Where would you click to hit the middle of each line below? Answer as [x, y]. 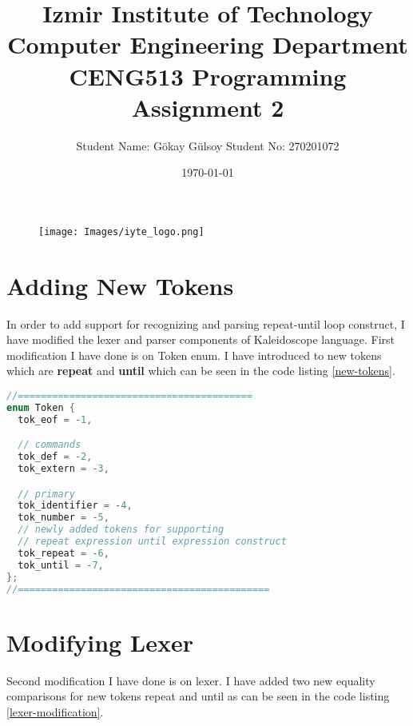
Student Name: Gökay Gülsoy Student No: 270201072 [208, 145]
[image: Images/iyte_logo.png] [121, 231]
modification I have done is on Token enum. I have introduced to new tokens [194, 355]
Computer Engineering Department [208, 44]
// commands [50, 445]
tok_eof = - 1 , [55, 419]
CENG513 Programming [208, 76]
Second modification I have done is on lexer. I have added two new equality [191, 680]
